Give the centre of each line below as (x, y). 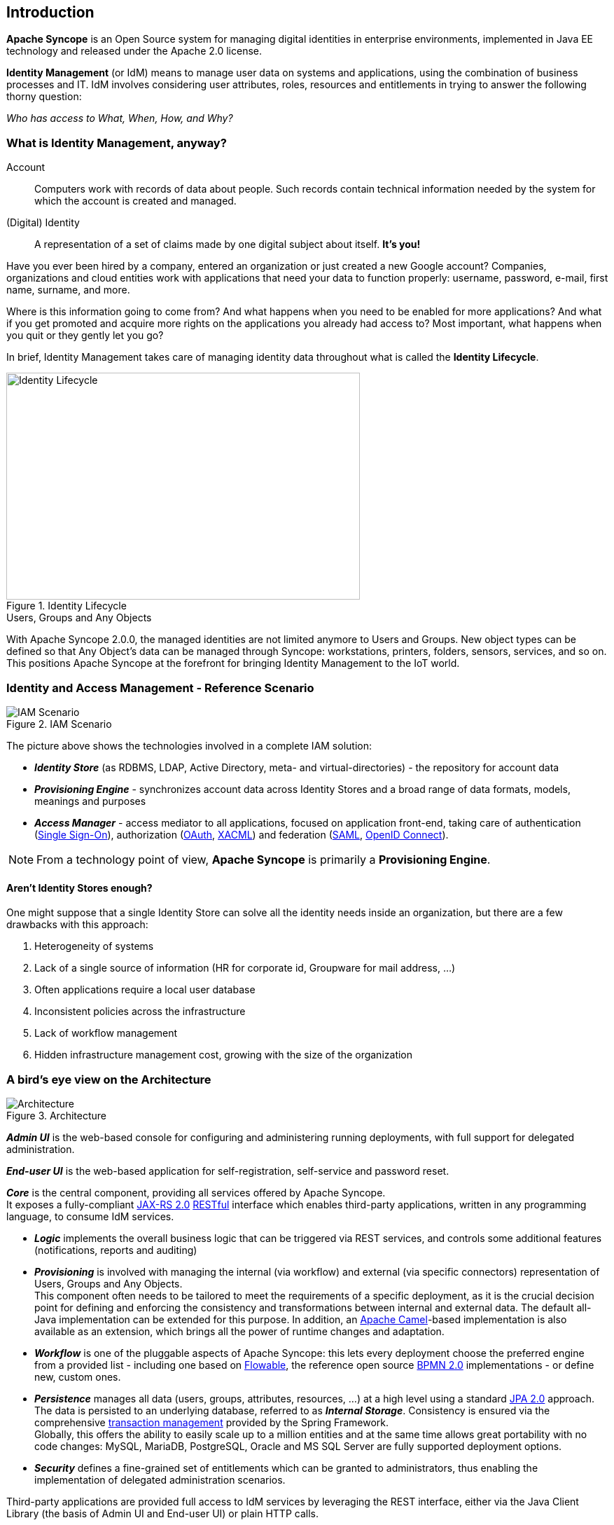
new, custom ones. (78, 1376)
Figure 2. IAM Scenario (59, 724)
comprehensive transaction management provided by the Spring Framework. (212, 1422)
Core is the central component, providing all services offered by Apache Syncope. (196, 1192)
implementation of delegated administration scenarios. (160, 1479)
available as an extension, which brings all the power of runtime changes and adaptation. (239, 1331)
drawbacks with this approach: (77, 925)
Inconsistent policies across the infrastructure (140, 1012)
